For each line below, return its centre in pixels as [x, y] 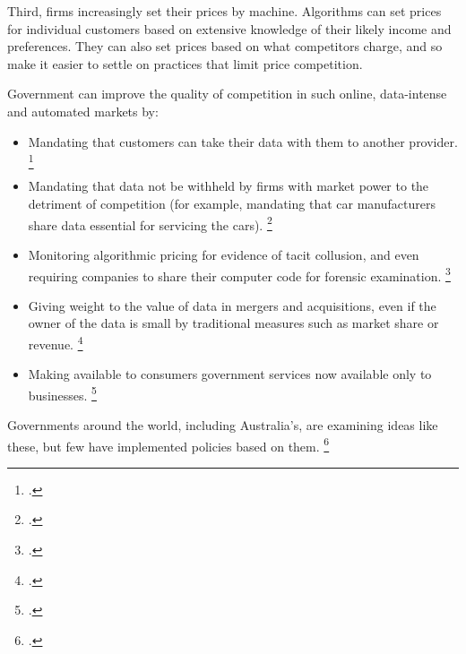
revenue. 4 [56, 342]
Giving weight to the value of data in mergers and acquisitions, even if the [232, 305]
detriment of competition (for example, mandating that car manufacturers [232, 204]
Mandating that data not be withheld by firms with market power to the [229, 186]
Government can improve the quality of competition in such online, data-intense [227, 94]
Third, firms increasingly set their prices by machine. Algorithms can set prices [224, 11]
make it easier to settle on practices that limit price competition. [185, 63]
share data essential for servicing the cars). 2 [150, 223]
